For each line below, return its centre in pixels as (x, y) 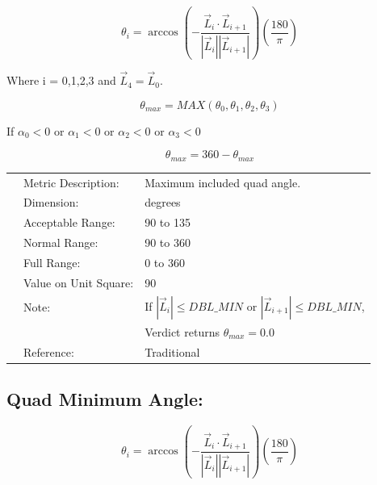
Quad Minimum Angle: (105, 399)
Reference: (49, 351)
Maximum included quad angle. (223, 182)
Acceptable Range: (69, 222)
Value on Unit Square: (79, 282)
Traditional (172, 351)
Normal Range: (61, 242)
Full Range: (52, 262)
